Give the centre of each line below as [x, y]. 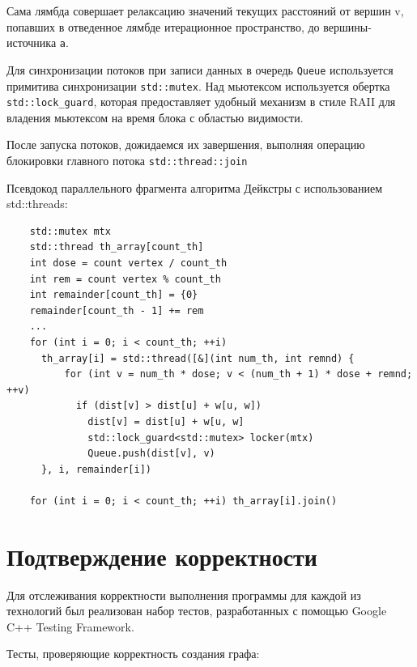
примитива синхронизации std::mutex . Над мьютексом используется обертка [198, 85]
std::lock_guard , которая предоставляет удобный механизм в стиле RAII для [201, 102]
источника [32, 42]
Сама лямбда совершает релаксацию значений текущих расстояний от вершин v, [205, 11]
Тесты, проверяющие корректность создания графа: [133, 654]
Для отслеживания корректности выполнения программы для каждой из [184, 595]
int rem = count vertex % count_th [125, 279]
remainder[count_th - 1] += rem [117, 310]
